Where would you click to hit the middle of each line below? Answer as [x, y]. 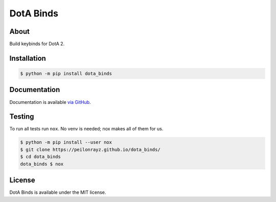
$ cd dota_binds [41, 157]
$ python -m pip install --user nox [66, 142]
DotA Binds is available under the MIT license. [58, 192]
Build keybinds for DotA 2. [37, 44]
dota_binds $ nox [42, 164]
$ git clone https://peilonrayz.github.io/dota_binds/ [90, 149]
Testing [22, 117]
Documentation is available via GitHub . [50, 102]
